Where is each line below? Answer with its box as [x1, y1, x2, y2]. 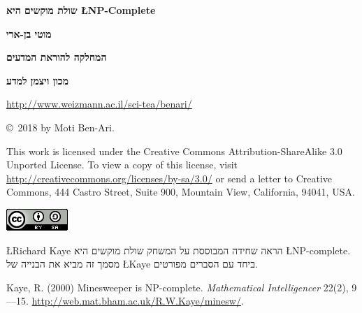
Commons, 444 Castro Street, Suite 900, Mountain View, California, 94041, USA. [6, 184, 355, 199]
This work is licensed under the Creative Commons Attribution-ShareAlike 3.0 [6, 143, 342, 158]
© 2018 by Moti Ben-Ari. [6, 119, 115, 134]
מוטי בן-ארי [6, 26, 52, 41]
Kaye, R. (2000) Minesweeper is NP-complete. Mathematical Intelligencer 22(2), [6, 279, 349, 294]
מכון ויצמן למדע [6, 73, 68, 87]
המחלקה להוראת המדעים [6, 50, 107, 64]
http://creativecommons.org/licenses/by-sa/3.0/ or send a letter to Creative [6, 170, 333, 185]
